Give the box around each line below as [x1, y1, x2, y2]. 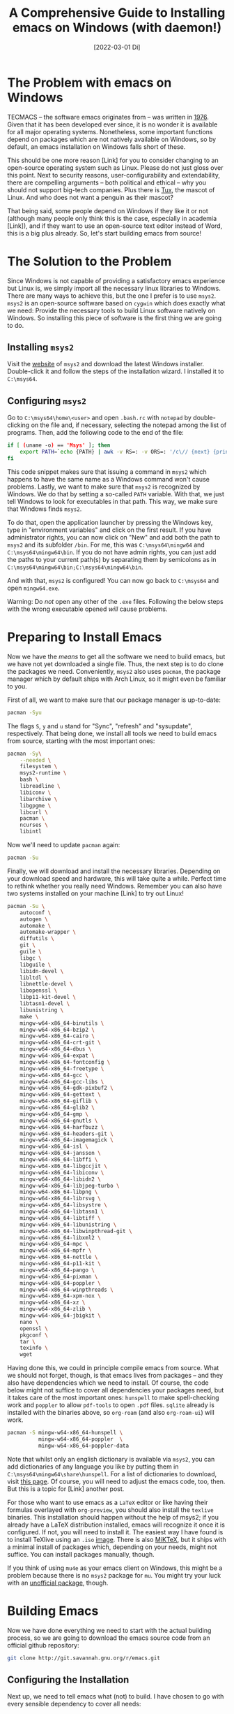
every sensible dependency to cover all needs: [7, 1700, 141, 1708]
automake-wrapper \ [19, 928, 77, 936]
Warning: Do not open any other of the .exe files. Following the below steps [7, 597, 224, 605]
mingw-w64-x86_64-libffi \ [19, 1156, 98, 1163]
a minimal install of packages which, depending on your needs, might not [7, 1543, 217, 1551]
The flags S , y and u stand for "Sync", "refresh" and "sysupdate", [7, 721, 193, 730]
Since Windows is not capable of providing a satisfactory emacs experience [7, 276, 226, 285]
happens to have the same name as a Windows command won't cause [7, 475, 210, 483]
